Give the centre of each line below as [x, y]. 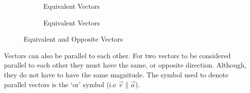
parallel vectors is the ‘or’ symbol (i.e [60, 84]
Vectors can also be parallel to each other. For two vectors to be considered [117, 55]
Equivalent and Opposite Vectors [73, 39]
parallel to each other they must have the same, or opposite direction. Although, [125, 65]
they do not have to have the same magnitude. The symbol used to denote [116, 74]
